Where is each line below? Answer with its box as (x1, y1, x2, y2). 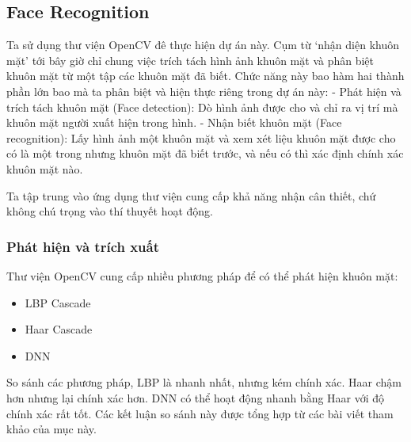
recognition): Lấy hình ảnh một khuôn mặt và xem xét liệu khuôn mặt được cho (6, 129, 396, 146)
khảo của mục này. (6, 421, 97, 437)
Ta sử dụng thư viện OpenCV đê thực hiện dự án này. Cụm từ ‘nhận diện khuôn (6, 36, 399, 53)
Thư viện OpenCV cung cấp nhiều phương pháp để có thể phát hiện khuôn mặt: (6, 267, 398, 284)
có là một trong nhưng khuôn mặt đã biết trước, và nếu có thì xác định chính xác (6, 145, 404, 162)
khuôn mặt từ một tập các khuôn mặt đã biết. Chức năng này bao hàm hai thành (6, 67, 405, 84)
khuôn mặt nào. (6, 160, 83, 177)
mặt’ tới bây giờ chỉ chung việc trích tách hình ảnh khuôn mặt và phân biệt (6, 51, 375, 68)
